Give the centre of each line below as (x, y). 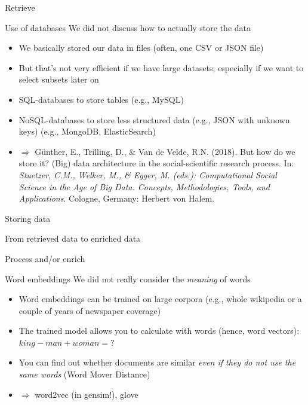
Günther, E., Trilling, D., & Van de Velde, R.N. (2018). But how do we (165, 151)
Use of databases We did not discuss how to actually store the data (128, 27)
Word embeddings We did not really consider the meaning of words (128, 278)
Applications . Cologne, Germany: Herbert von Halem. (117, 198)
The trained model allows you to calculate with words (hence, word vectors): (159, 331)
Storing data (28, 218)
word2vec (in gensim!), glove (87, 394)
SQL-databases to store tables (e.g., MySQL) (101, 99)
